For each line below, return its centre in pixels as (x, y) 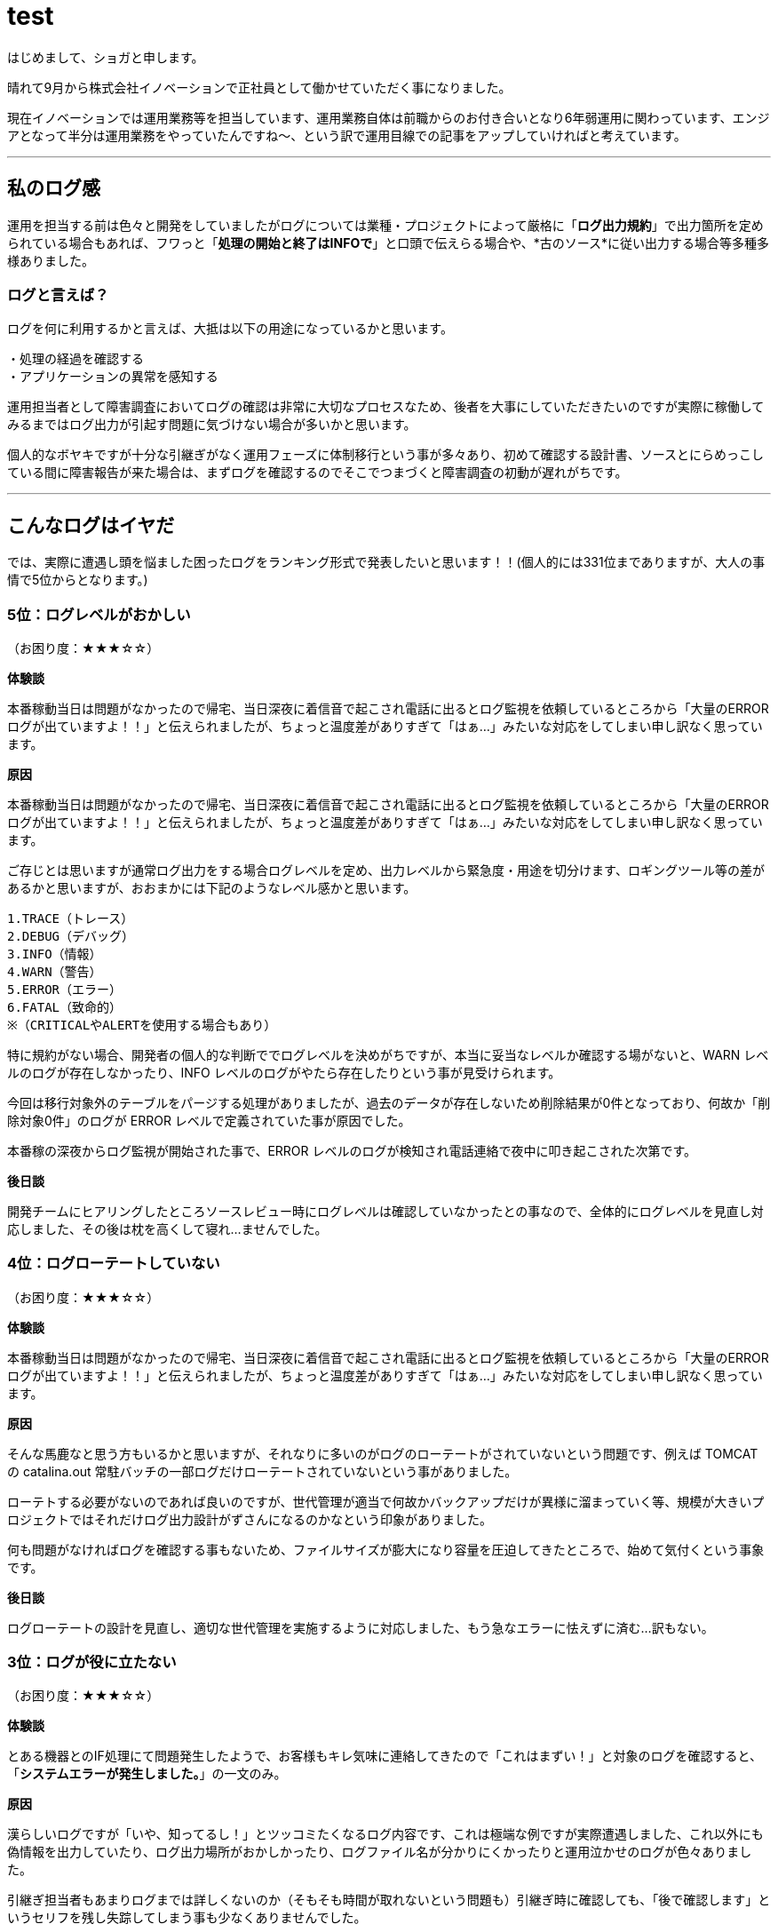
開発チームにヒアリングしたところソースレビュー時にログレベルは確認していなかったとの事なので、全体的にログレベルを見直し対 (385, 1211)
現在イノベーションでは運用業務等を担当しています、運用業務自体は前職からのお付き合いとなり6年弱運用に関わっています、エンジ (389, 117)
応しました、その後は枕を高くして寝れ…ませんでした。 (167, 1228)
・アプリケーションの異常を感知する (113, 377)
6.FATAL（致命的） (65, 1007)
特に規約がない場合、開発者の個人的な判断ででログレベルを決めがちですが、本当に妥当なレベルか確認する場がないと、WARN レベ (388, 1054)
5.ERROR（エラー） (65, 989)
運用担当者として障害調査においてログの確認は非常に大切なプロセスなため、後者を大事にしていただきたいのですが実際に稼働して (386, 407)
